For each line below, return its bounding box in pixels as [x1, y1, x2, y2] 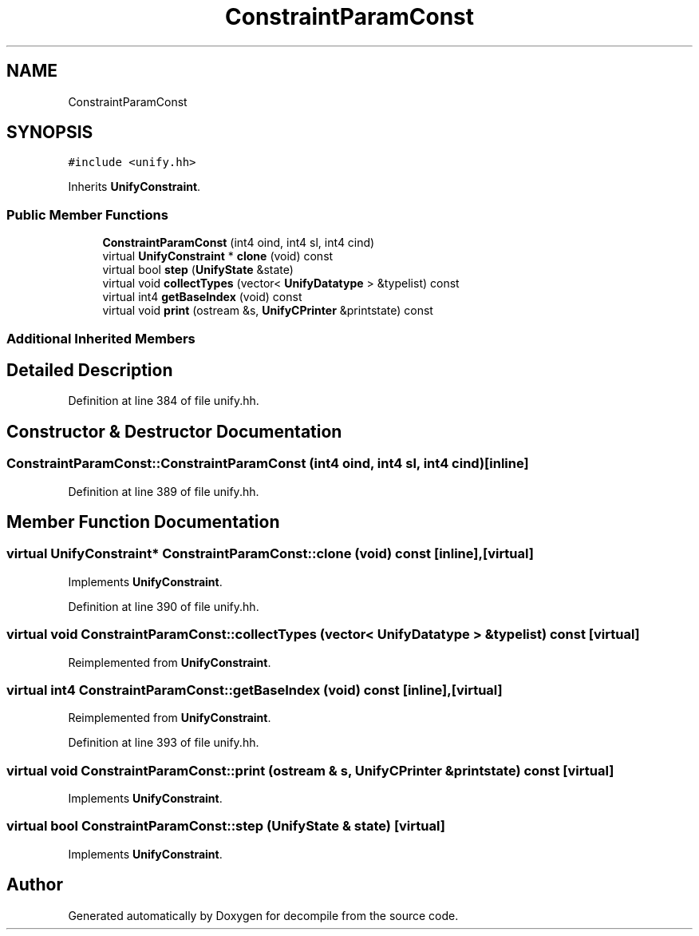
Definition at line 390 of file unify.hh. [68, 599, 259, 613]
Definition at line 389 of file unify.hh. [68, 484, 259, 498]
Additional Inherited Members [6, 330, 195, 347]
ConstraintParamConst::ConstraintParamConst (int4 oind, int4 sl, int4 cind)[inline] [6, 455, 529, 472]
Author [6, 875, 63, 895]
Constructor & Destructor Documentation [6, 421, 342, 442]
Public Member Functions [6, 206, 168, 223]
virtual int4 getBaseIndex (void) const [102, 290, 302, 304]
